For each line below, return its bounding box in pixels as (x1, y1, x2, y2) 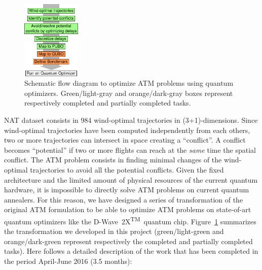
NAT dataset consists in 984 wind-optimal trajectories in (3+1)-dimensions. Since (4, 115, 258, 125)
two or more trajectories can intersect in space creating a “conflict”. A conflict (4, 134, 246, 145)
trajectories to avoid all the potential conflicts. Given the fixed (30, 164, 224, 175)
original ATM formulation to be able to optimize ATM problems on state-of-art (4, 204, 251, 215)
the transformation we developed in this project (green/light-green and (4, 226, 224, 237)
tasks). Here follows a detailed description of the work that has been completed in (4, 246, 258, 256)
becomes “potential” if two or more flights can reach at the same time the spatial (4, 144, 256, 155)
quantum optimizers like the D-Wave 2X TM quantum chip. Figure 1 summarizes (4, 215, 256, 226)
